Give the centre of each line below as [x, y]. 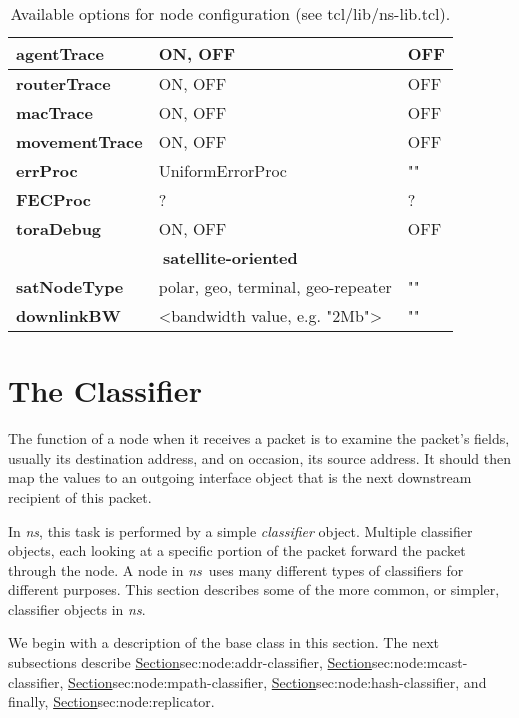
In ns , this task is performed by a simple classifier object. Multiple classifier [240, 530]
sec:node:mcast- [419, 662]
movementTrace [79, 141]
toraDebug [59, 228]
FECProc [54, 199]
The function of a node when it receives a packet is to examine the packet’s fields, [259, 438]
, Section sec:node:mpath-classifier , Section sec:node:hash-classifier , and [273, 681]
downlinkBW [68, 315]
